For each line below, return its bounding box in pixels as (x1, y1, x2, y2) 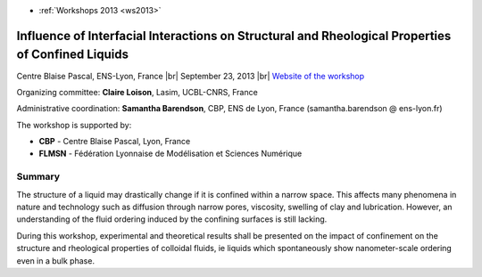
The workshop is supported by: (16, 119, 132, 130)
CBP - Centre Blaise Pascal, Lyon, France (38, 136, 191, 147)
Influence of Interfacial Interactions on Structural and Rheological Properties (16, 28, 452, 44)
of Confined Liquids (16, 47, 129, 62)
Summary (16, 170, 61, 183)
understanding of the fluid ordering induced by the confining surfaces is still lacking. (16, 214, 328, 224)
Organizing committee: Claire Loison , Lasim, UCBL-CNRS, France (16, 86, 258, 97)
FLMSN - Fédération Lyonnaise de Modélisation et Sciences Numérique (38, 148, 303, 159)
